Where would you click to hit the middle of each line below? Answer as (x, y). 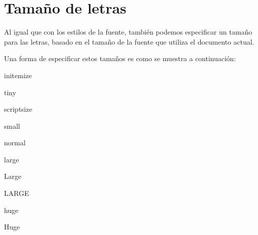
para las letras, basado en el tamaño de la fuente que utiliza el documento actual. (129, 41)
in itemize (18, 75)
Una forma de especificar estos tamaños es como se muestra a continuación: (120, 58)
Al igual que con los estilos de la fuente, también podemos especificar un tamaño (128, 32)
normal (15, 143)
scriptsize (18, 109)
